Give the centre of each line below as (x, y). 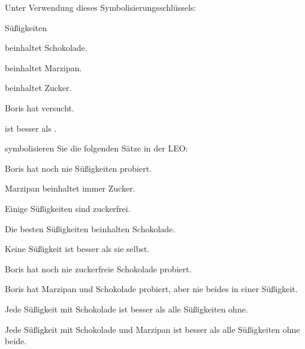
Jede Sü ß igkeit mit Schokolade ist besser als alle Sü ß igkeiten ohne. (126, 309)
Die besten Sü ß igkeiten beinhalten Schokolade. (90, 228)
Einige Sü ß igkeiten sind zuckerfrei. (68, 208)
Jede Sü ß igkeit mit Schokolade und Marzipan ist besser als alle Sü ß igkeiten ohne (152, 329)
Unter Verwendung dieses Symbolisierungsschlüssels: (101, 7)
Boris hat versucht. (40, 107)
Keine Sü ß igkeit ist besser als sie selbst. (77, 249)
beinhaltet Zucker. (38, 88)
